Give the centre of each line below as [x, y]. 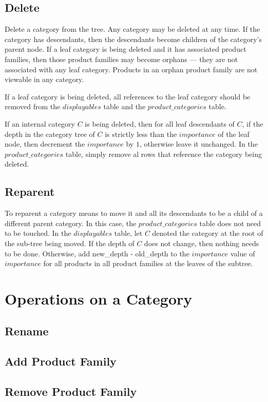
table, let [128, 233]
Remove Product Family [71, 391]
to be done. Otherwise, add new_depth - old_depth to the [97, 253]
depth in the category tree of [50, 134]
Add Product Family [61, 361]
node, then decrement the [45, 144]
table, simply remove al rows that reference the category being [164, 154]
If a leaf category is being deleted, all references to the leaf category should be [128, 96]
